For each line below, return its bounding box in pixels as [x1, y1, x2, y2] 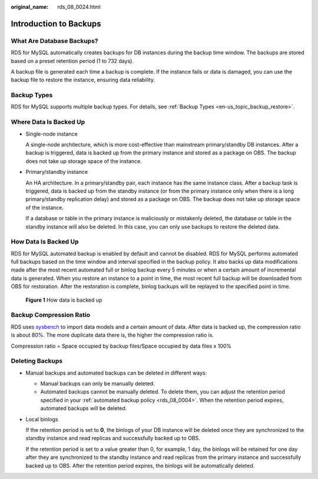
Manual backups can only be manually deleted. [40, 380, 155, 387]
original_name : [11, 4, 49, 10]
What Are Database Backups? [11, 37, 98, 45]
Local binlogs [25, 415, 58, 422]
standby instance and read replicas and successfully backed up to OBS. [25, 435, 200, 442]
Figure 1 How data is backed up [25, 296, 102, 303]
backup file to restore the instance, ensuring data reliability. [11, 77, 155, 84]
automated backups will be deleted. [40, 405, 127, 412]
